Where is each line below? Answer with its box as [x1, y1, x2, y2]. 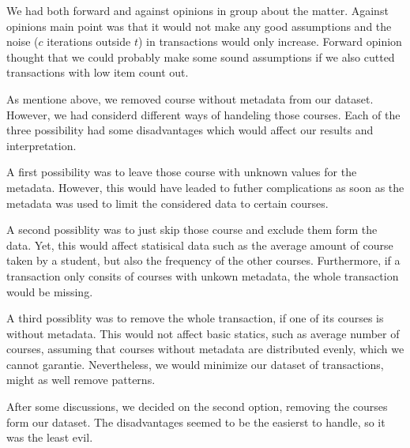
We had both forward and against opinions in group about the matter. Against [6, 2, 389, 18]
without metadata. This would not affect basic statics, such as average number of [6, 325, 400, 341]
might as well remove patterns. [6, 371, 156, 388]
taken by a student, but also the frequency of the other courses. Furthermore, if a [6, 252, 401, 269]
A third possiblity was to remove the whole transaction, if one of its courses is [6, 310, 384, 326]
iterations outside [47, 33, 131, 50]
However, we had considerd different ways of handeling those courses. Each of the [6, 106, 401, 122]
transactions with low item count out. [6, 64, 189, 81]
